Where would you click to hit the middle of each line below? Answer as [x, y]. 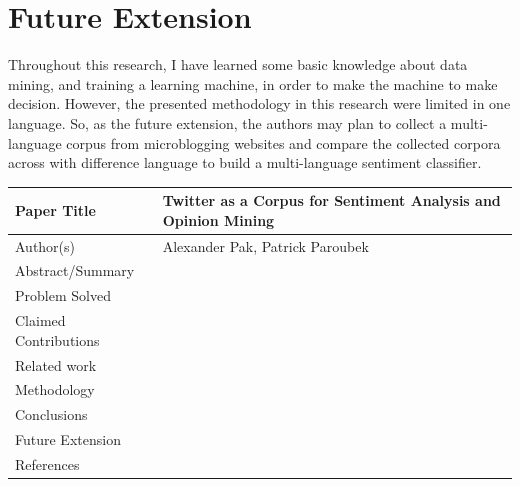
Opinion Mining [218, 219]
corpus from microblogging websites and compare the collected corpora [283, 142]
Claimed [40, 320]
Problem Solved [63, 295]
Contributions [57, 339]
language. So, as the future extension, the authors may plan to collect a [227, 122]
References [47, 463]
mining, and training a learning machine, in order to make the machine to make [253, 83]
